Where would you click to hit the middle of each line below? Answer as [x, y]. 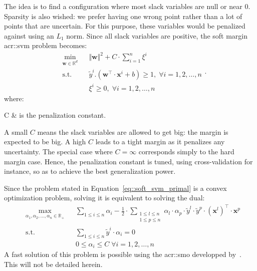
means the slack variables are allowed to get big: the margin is [133, 131]
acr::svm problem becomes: [46, 45]
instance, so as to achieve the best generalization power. [90, 171]
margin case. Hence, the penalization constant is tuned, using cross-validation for [128, 161]
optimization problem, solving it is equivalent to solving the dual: [104, 198]
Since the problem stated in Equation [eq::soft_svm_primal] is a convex [115, 188]
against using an [29, 35]
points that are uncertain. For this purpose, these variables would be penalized [125, 26]
